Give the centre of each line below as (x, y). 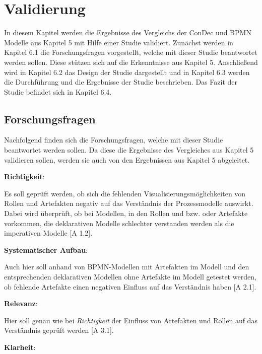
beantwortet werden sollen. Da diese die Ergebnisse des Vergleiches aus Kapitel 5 (129, 150)
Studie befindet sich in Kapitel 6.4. (58, 91)
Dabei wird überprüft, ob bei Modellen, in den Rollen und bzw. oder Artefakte (126, 213)
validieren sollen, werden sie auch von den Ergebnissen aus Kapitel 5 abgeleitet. (127, 159)
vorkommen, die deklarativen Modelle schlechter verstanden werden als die (119, 223)
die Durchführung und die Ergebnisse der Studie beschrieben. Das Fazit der (121, 82)
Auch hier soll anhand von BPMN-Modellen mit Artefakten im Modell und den (127, 267)
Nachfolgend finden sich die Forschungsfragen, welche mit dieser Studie (114, 140)
